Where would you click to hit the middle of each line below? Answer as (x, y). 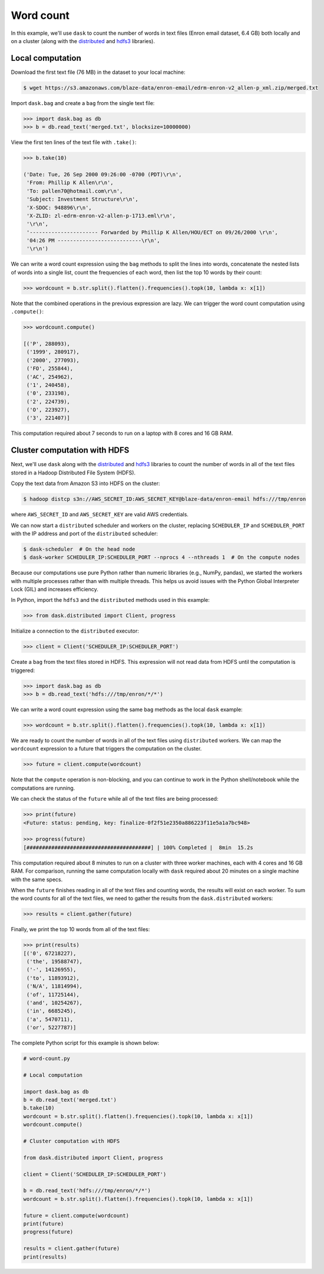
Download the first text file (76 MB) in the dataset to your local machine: (98, 72)
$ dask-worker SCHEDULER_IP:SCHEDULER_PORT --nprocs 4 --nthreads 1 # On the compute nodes (161, 557)
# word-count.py (47, 1059)
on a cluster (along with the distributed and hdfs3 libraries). (83, 41)
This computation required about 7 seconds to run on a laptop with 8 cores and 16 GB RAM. (122, 433)
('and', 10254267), (54, 1003)
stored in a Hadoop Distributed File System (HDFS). (73, 473)
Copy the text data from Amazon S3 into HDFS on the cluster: (85, 483)
